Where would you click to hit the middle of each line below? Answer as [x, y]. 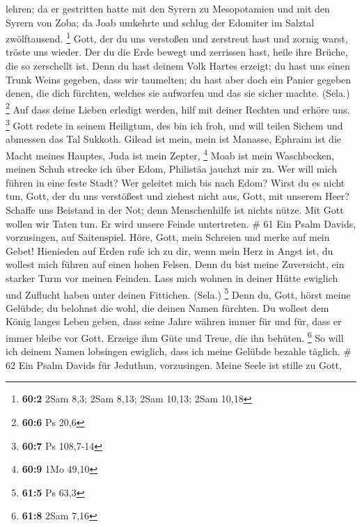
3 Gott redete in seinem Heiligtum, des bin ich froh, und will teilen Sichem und [174, 124]
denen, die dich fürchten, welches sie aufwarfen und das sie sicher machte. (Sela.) [178, 93]
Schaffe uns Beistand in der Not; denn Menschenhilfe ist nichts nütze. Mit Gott [175, 209]
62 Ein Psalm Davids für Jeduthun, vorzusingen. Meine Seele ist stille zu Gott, [174, 364]
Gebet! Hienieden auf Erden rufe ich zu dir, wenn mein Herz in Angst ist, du [170, 250]
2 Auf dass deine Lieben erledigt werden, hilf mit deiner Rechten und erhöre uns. [178, 108]
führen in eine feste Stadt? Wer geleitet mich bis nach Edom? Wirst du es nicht [175, 182]
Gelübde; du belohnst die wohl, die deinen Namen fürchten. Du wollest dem [167, 307]
